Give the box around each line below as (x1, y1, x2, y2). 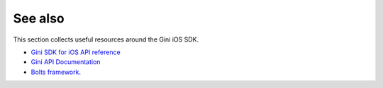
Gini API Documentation (30, 58, 101, 66)
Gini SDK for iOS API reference (30, 48, 121, 56)
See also (13, 11, 65, 26)
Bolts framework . (30, 68, 82, 76)
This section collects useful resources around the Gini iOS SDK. (13, 35, 199, 44)
